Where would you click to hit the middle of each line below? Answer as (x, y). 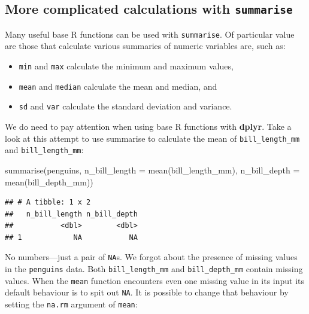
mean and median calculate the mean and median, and (118, 86)
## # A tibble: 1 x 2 (48, 202)
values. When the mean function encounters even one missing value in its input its (155, 280)
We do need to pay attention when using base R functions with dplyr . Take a (148, 126)
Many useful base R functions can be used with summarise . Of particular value (150, 34)
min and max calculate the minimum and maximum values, (126, 66)
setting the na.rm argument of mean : (71, 304)
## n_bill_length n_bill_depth (71, 214)
